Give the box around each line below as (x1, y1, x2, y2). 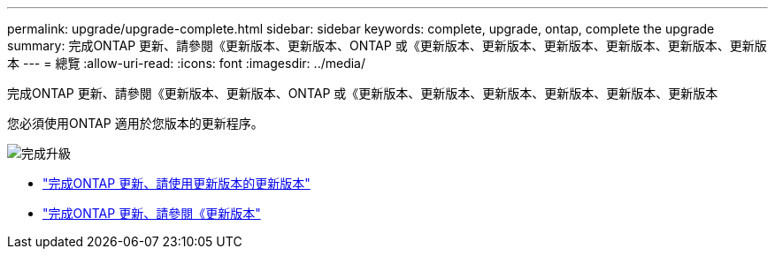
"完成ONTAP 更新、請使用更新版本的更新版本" (42, 176, 311, 191)
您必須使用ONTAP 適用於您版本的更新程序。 (7, 116, 264, 131)
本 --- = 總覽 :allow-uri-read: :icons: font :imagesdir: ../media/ (7, 56, 366, 71)
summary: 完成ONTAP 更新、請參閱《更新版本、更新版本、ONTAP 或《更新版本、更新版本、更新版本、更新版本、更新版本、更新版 (7, 38, 767, 53)
